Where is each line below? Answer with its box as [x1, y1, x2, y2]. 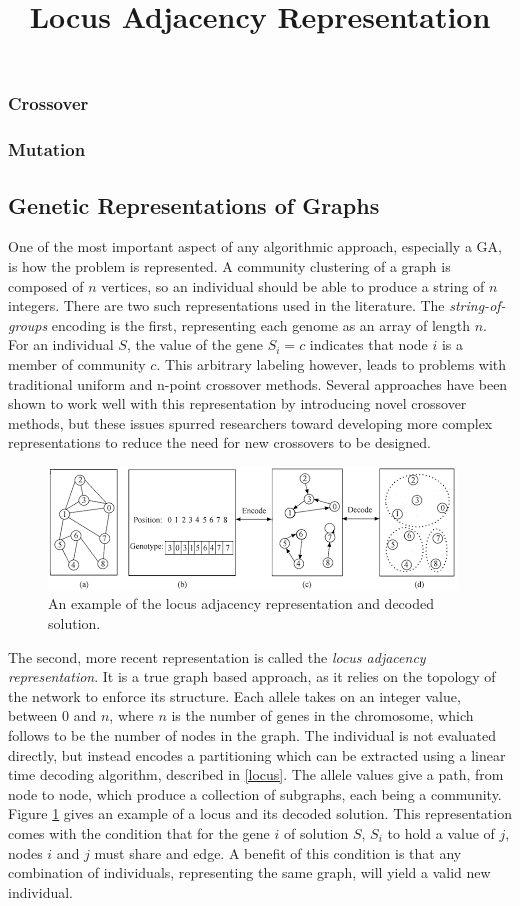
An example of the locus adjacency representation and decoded [48, 593, 435, 614]
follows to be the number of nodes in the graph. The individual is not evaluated [8, 725, 497, 746]
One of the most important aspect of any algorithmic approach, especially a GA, [8, 236, 502, 257]
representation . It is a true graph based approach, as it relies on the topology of [8, 666, 496, 687]
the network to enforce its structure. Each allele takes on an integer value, [8, 685, 461, 706]
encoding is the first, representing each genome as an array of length [51, 314, 470, 335]
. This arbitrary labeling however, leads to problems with [156, 353, 507, 374]
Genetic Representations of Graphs [8, 189, 380, 220]
